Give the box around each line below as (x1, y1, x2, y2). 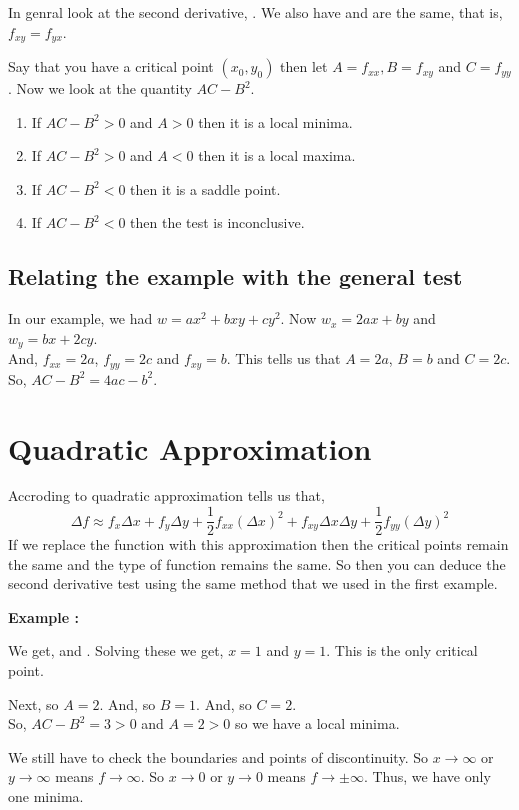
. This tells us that (226, 348, 341, 369)
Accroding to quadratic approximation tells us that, (8, 485, 325, 506)
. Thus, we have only (363, 766, 491, 787)
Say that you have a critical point (8, 56, 214, 77)
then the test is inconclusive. (130, 212, 305, 233)
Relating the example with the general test (8, 261, 463, 292)
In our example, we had (8, 308, 153, 329)
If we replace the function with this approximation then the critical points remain (8, 534, 509, 555)
